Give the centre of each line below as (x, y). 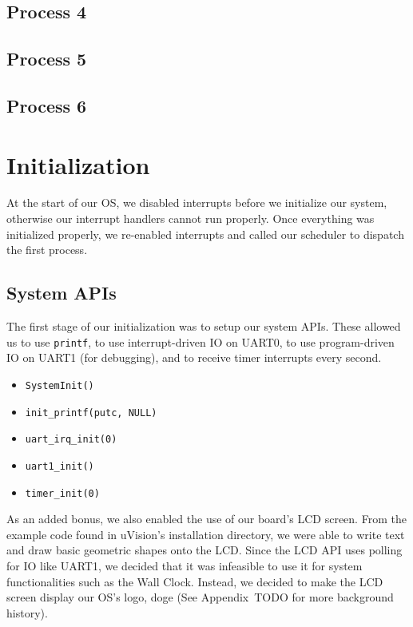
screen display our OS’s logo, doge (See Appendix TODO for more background (200, 597)
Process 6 (47, 105)
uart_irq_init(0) (71, 440)
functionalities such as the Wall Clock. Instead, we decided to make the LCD (195, 581)
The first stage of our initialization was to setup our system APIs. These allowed (204, 326)
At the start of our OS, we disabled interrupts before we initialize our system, (197, 202)
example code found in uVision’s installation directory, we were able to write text (206, 534)
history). (27, 612)
